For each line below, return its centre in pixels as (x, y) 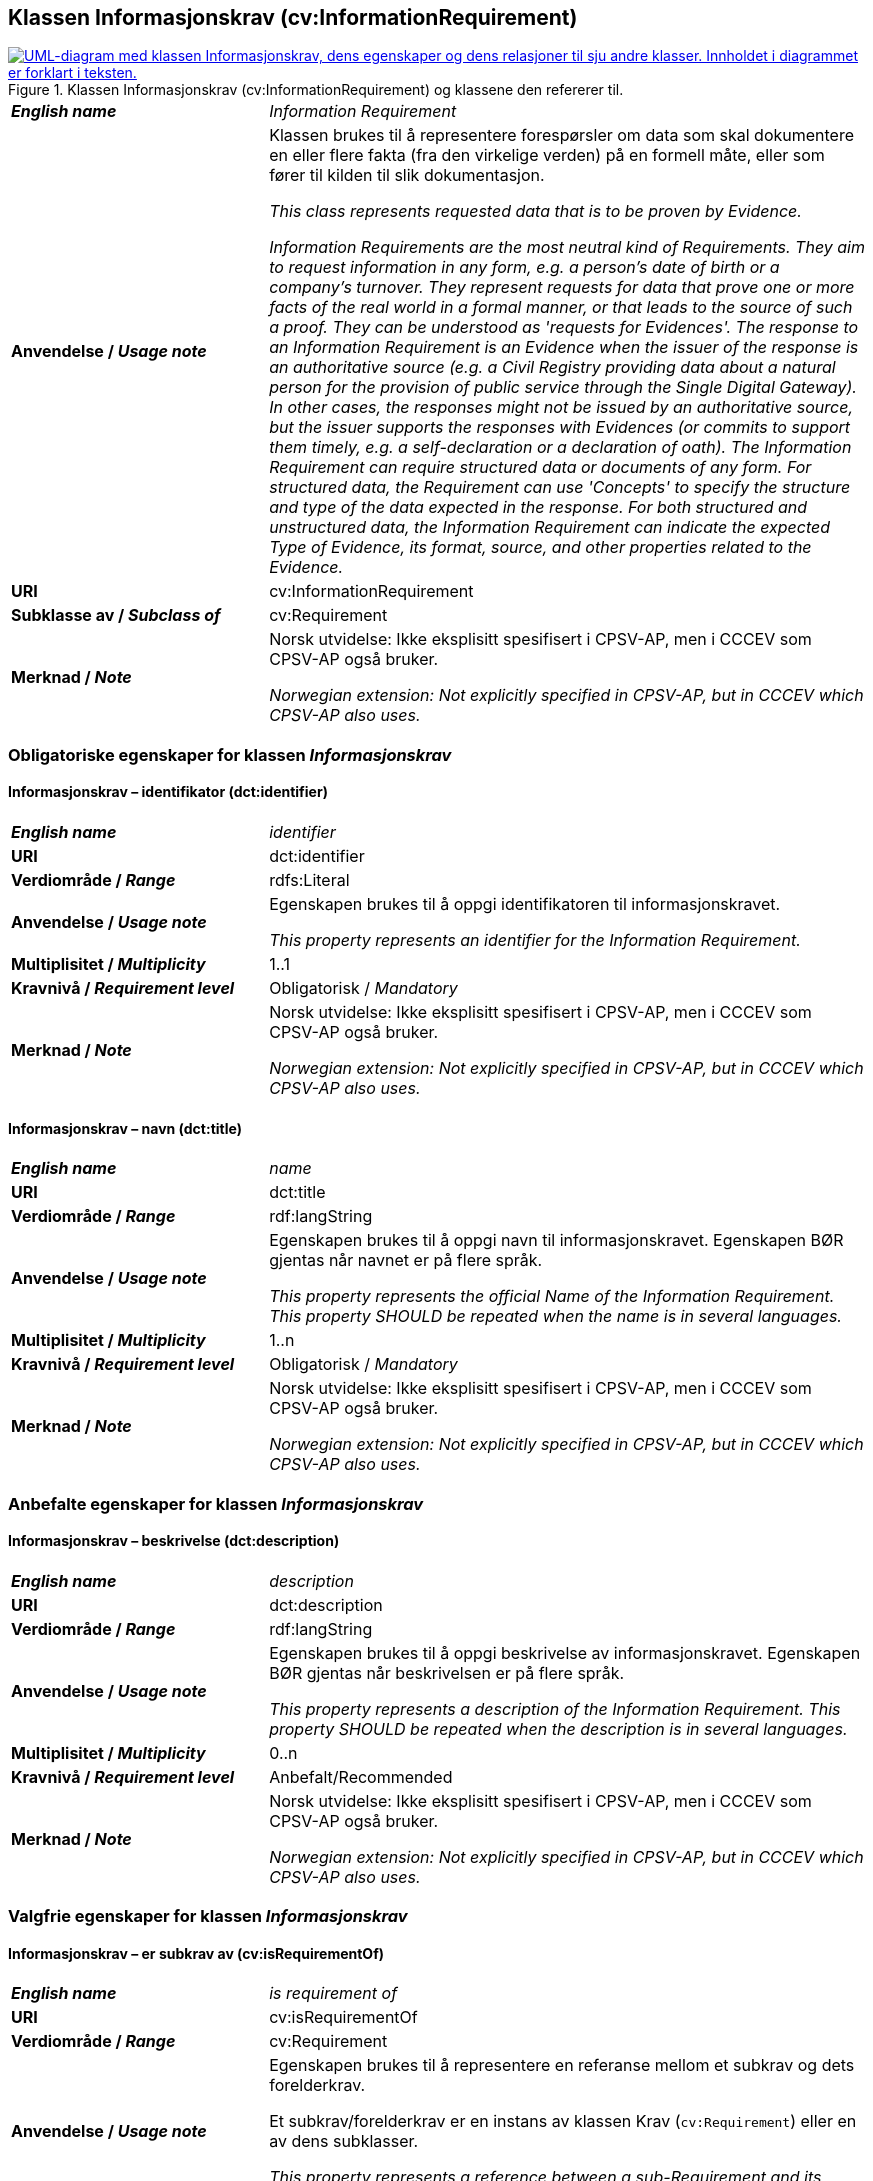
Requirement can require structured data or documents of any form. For (540, 467)
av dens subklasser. (344, 2141)
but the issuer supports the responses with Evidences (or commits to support (560, 427)
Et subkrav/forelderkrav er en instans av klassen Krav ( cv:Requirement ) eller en (563, 2121)
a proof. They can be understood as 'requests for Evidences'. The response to (564, 327)
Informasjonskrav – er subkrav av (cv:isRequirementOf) (196, 1953)
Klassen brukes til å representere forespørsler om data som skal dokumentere (562, 135)
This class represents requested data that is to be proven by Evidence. (535, 211)
